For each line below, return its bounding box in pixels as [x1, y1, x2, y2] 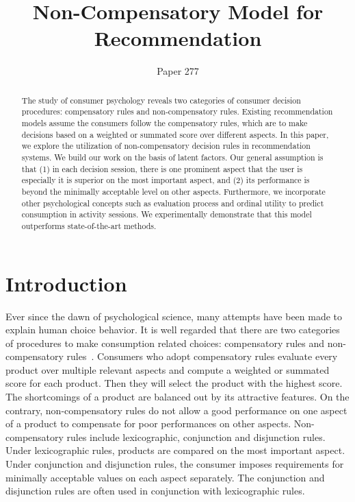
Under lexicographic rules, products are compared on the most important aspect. [5, 443, 345, 457]
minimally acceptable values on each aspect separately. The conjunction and [5, 470, 325, 484]
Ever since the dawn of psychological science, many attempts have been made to [5, 309, 343, 323]
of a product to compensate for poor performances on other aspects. [5, 416, 291, 431]
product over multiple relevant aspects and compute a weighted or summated [5, 362, 330, 376]
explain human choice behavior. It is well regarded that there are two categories [5, 322, 340, 337]
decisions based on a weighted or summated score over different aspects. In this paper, [21, 128, 329, 140]
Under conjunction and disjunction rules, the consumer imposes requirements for [5, 457, 344, 471]
